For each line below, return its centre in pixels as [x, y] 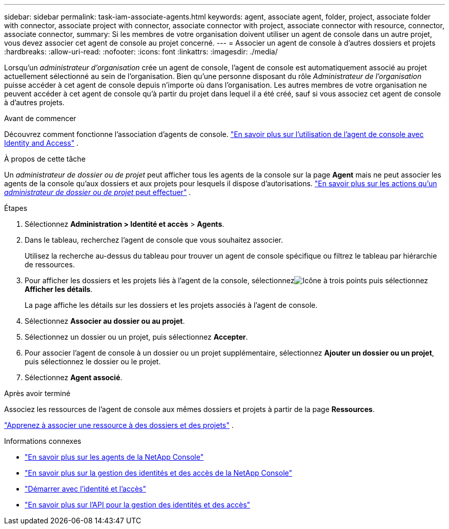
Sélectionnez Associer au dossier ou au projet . [105, 321]
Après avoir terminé [37, 393]
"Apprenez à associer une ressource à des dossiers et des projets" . [119, 425]
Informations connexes [43, 441]
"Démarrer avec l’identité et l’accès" [85, 489]
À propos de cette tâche [45, 159]
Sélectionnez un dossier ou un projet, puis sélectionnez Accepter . [136, 337]
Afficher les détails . [59, 289]
